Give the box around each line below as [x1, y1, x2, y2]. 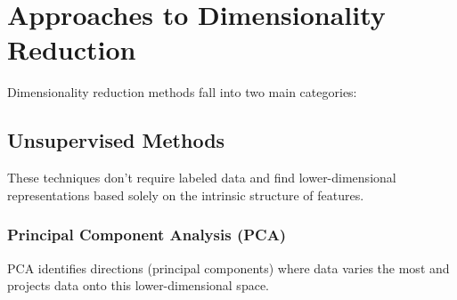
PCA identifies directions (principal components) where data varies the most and [7, 258, 450, 277]
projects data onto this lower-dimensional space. [7, 276, 269, 295]
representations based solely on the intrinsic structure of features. [7, 185, 364, 204]
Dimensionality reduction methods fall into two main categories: [7, 83, 357, 101]
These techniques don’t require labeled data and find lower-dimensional [7, 168, 396, 187]
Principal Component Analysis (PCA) [7, 223, 287, 246]
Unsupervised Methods [7, 126, 225, 154]
